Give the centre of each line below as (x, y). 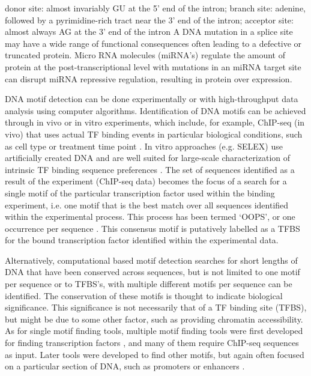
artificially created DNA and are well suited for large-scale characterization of (148, 158)
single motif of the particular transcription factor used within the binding (140, 193)
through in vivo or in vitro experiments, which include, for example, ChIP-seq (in (155, 122)
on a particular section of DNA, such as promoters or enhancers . (125, 366)
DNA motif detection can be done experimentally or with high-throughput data (152, 99)
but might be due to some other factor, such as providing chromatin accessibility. (154, 319)
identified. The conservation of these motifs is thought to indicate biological (144, 295)
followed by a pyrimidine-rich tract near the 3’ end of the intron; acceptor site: (149, 20)
